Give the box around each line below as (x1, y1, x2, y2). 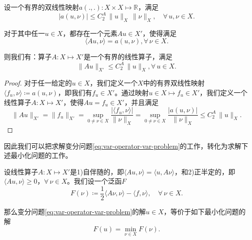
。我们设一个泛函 (67, 176, 122, 186)
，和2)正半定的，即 (174, 166, 235, 176)
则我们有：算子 (4, 51, 52, 62)
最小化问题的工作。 (10, 150, 72, 160)
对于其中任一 (4, 28, 45, 38)
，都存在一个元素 (62, 28, 117, 38)
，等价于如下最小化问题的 (163, 206, 246, 217)
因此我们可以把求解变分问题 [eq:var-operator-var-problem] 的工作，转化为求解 (4, 140, 242, 151)
